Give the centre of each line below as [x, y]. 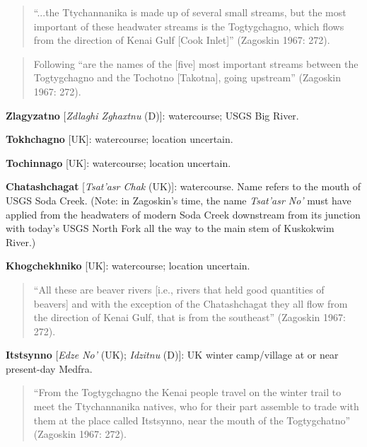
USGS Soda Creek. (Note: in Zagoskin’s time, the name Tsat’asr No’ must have [179, 200]
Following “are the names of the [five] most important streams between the [196, 63]
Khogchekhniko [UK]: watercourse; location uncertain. [128, 266]
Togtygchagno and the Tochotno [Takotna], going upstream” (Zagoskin [187, 77]
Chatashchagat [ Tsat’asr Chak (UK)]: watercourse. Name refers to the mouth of [183, 186]
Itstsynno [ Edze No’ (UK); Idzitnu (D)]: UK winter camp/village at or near [172, 355]
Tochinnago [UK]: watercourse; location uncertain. [118, 162]
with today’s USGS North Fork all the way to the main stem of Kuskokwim [170, 228]
